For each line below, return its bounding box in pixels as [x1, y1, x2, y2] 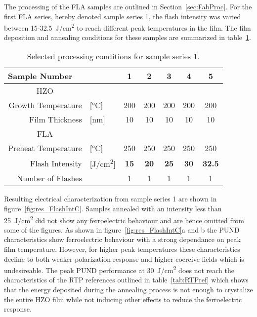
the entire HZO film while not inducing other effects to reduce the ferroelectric [4, 294, 242, 304]
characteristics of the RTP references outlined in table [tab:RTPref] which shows [4, 275, 249, 285]
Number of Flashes [17, 172, 82, 184]
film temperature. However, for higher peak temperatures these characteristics [4, 243, 240, 254]
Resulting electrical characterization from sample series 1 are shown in [4, 194, 217, 204]
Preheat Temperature [8, 142, 82, 154]
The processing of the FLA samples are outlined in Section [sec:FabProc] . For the [4, 1, 252, 11]
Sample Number [8, 70, 73, 82]
